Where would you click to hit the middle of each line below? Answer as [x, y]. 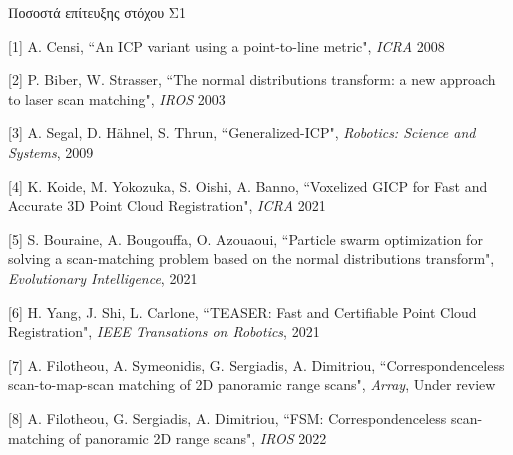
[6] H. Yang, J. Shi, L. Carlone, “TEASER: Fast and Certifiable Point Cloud [242, 311]
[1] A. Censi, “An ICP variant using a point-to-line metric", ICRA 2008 [226, 45]
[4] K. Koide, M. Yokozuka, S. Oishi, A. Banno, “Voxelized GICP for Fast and [248, 185]
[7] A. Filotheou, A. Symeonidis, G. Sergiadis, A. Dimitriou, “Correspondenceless [256, 364]
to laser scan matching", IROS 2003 [117, 98]
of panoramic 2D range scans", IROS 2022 [198, 437]
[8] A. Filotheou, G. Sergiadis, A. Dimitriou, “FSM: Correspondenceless [227, 417]
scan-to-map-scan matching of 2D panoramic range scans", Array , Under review [252, 384]
